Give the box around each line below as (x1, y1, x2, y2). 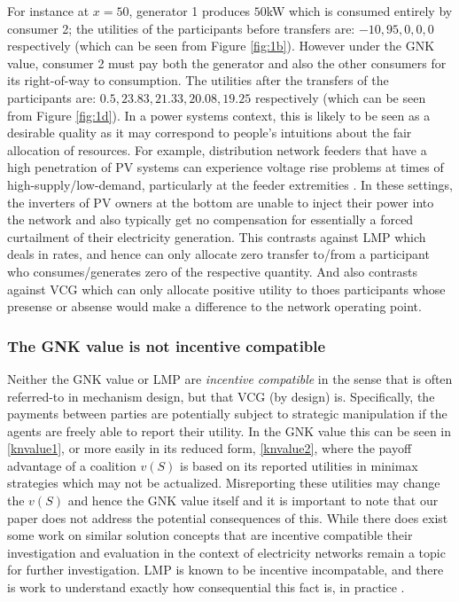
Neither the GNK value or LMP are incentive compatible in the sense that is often (7, 369, 453, 387)
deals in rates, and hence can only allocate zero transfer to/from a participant (7, 245, 430, 263)
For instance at (7, 2, 89, 20)
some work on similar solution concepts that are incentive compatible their (7, 526, 413, 544)
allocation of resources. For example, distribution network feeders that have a (7, 140, 427, 159)
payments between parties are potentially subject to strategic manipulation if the (7, 404, 447, 423)
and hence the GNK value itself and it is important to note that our (67, 491, 439, 510)
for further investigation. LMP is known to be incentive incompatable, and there (7, 560, 444, 579)
